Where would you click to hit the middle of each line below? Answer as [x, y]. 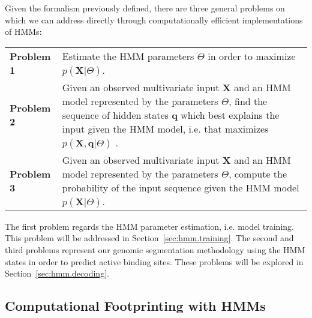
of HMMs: [23, 31]
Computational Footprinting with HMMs [135, 306]
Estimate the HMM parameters [128, 56]
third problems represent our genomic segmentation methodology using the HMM [155, 249]
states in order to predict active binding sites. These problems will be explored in [154, 261]
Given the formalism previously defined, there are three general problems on [145, 8]
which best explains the [230, 115]
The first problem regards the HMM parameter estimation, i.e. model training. [149, 226]
